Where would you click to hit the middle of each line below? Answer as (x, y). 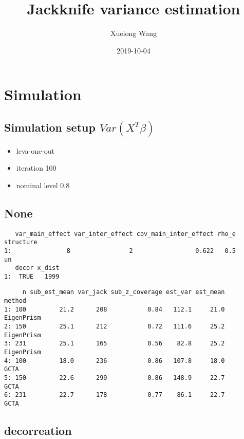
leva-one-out (35, 150)
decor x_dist (37, 268)
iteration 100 (36, 168)
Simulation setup (50, 127)
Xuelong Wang (134, 33)
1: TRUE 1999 (32, 276)
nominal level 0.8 (43, 185)
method (15, 301)
